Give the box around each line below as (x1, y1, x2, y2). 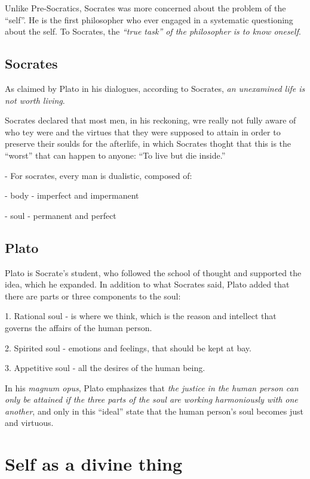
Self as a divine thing (5, 452, 183, 476)
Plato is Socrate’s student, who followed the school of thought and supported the (5, 266, 302, 279)
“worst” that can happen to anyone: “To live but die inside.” (5, 149, 226, 161)
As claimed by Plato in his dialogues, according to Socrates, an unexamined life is (5, 82, 305, 94)
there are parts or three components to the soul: (5, 289, 181, 302)
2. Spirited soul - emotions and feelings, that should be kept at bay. (5, 341, 251, 354)
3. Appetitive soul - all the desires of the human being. (5, 361, 205, 374)
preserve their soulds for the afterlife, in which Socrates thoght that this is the (5, 137, 291, 150)
